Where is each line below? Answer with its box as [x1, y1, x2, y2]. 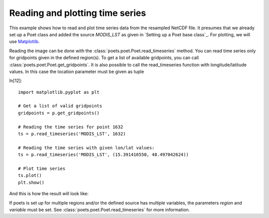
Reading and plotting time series [9, 7, 146, 18]
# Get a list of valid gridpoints [18, 103, 102, 109]
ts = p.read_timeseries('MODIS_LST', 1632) [18, 131, 126, 137]
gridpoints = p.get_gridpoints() [18, 110, 100, 116]
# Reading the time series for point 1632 [18, 124, 124, 130]
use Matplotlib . [9, 39, 40, 45]
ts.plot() [18, 173, 42, 178]
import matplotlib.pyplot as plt [18, 89, 100, 95]
